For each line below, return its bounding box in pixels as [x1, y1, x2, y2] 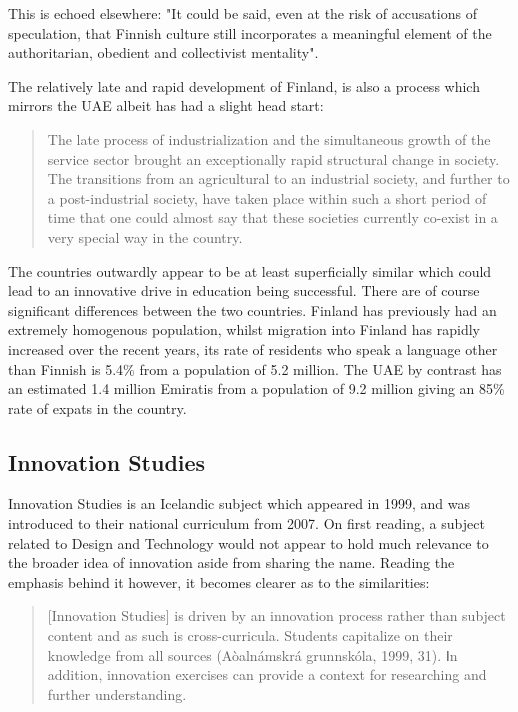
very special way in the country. [47, 226, 243, 247]
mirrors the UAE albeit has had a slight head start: [8, 95, 324, 116]
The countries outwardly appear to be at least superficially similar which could [8, 260, 492, 281]
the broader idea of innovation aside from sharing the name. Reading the [8, 552, 455, 573]
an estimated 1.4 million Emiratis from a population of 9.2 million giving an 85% [8, 378, 505, 399]
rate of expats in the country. [8, 397, 187, 418]
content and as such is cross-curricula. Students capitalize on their [47, 625, 453, 646]
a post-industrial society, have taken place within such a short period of [47, 187, 487, 208]
